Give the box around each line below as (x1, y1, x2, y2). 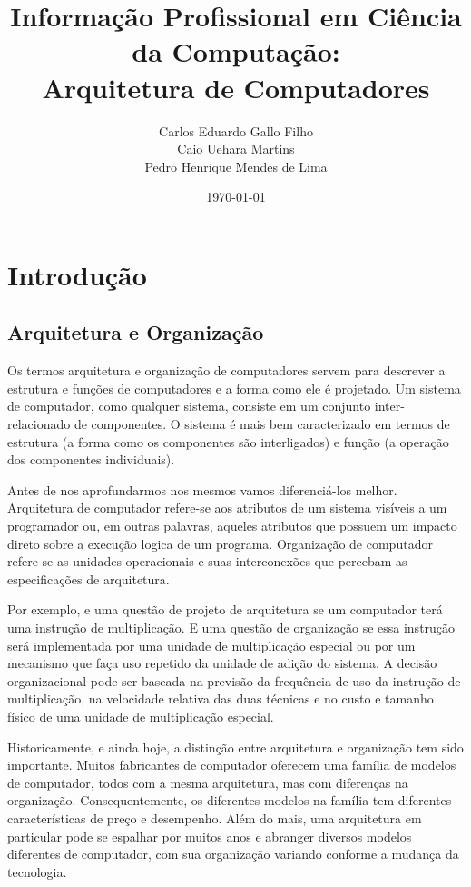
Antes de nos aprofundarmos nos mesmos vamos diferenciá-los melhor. (7, 480, 397, 499)
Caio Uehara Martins (177, 139, 295, 158)
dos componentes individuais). (7, 450, 175, 469)
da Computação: (132, 33, 340, 70)
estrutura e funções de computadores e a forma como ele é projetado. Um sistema (7, 378, 461, 397)
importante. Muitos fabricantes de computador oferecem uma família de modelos (7, 755, 456, 774)
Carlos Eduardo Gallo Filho (159, 121, 313, 140)
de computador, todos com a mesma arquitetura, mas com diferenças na (7, 772, 408, 792)
